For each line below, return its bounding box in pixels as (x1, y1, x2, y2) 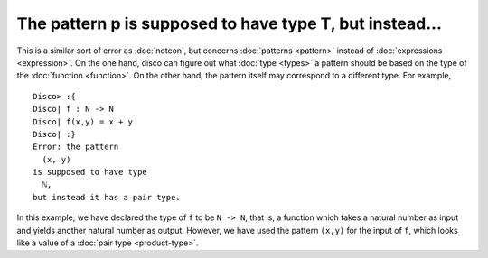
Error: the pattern (33, 142, 119, 152)
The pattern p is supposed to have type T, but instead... (16, 14, 443, 33)
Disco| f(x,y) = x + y (33, 116, 134, 126)
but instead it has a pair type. (33, 192, 181, 202)
